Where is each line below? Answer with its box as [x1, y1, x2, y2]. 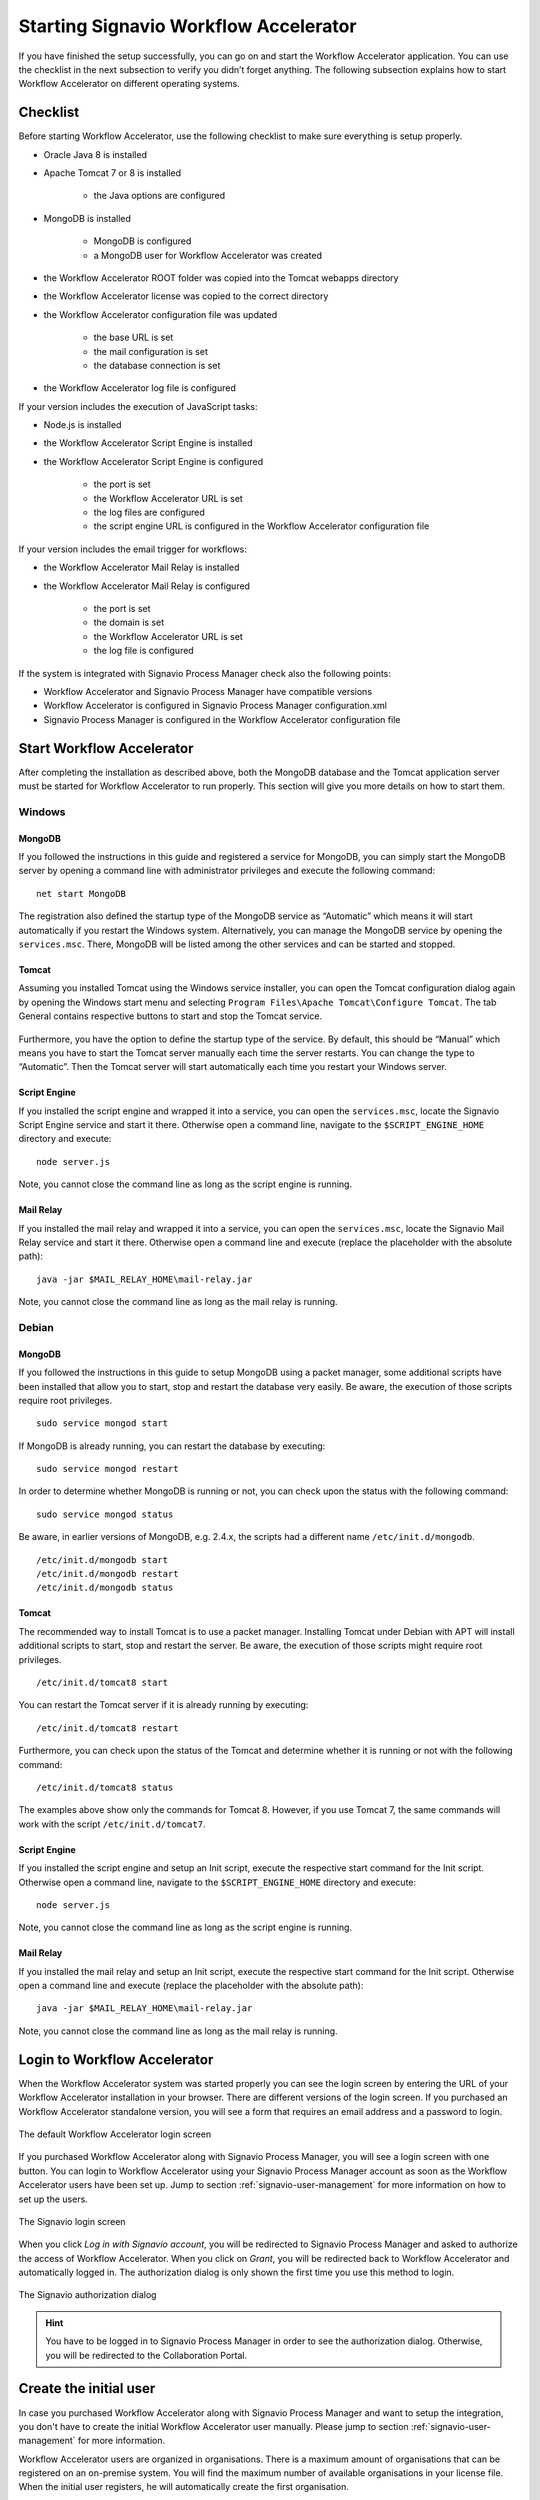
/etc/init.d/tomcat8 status [36, 1781, 174, 1793]
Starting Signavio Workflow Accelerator [18, 15, 357, 37]
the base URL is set [93, 331, 174, 344]
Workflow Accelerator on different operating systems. [18, 78, 240, 90]
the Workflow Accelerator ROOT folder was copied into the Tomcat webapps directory [43, 271, 399, 284]
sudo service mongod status [36, 1508, 174, 1520]
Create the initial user [18, 2380, 156, 2397]
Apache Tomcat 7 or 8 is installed [43, 167, 182, 179]
